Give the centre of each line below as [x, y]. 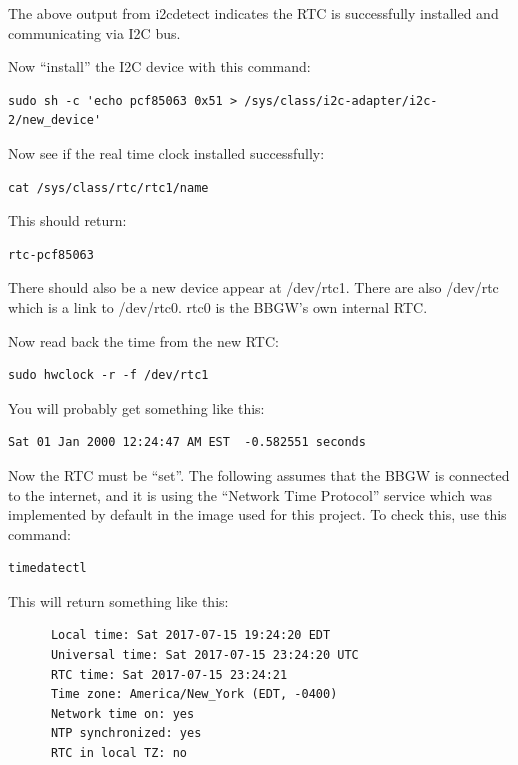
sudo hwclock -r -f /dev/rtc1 [108, 375]
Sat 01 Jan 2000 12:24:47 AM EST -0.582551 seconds [187, 442]
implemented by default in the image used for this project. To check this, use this [257, 514]
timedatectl [47, 568]
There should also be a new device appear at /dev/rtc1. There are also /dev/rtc [253, 287]
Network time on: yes [122, 713]
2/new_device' [55, 120]
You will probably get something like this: [136, 407]
